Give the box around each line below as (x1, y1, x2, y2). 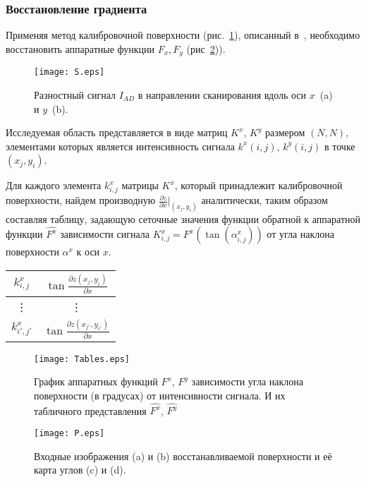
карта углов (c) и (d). (34, 462, 126, 477)
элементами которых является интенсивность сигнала (6, 138, 235, 153)
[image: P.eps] (34, 428, 105, 438)
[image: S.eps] (34, 67, 105, 78)
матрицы (121, 178, 159, 193)
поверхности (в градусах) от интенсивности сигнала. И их (34, 388, 286, 403)
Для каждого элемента (6, 178, 102, 193)
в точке (324, 138, 355, 153)
